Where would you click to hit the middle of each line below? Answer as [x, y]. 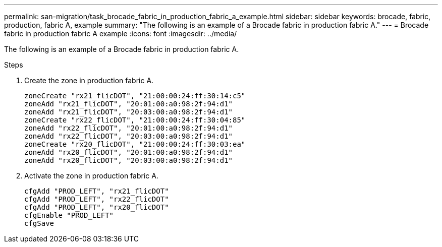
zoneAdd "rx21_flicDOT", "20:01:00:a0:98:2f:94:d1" [129, 104]
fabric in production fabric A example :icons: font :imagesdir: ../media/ [121, 34]
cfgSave [39, 223]
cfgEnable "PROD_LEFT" [69, 215]
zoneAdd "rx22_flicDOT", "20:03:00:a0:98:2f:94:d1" [129, 136]
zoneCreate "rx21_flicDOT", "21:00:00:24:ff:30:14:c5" [135, 96]
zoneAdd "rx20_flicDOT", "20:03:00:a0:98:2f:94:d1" [129, 160]
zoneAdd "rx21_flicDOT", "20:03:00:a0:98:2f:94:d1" [129, 112]
